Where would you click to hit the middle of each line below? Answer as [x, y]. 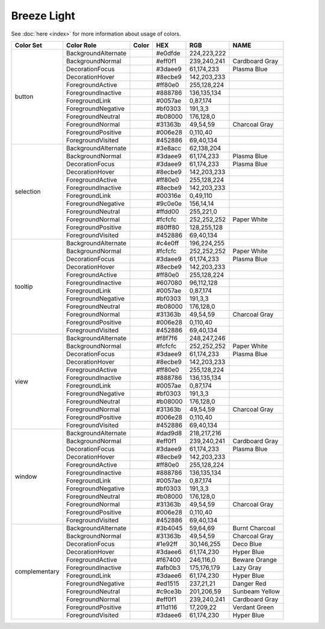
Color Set [28, 45]
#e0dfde [168, 53]
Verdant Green [253, 607]
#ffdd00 [168, 211]
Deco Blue [247, 544]
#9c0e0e [169, 203]
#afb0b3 [168, 567]
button [24, 96]
